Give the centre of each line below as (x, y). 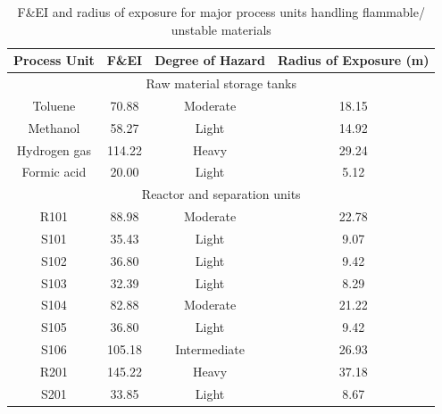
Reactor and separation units (221, 194)
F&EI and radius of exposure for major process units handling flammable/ (221, 12)
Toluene (54, 105)
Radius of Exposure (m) (354, 60)
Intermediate (210, 349)
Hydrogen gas (54, 149)
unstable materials (221, 29)
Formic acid (54, 172)
